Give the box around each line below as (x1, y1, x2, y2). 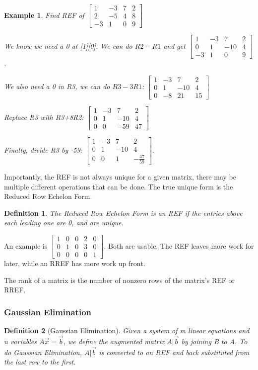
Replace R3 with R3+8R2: (4, 112, 84, 122)
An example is (4, 240, 48, 251)
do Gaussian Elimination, (4, 347, 82, 357)
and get (163, 40, 186, 51)
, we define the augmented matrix (63, 336, 165, 346)
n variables (4, 336, 37, 346)
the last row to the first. (4, 357, 76, 367)
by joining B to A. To (181, 336, 248, 346)
